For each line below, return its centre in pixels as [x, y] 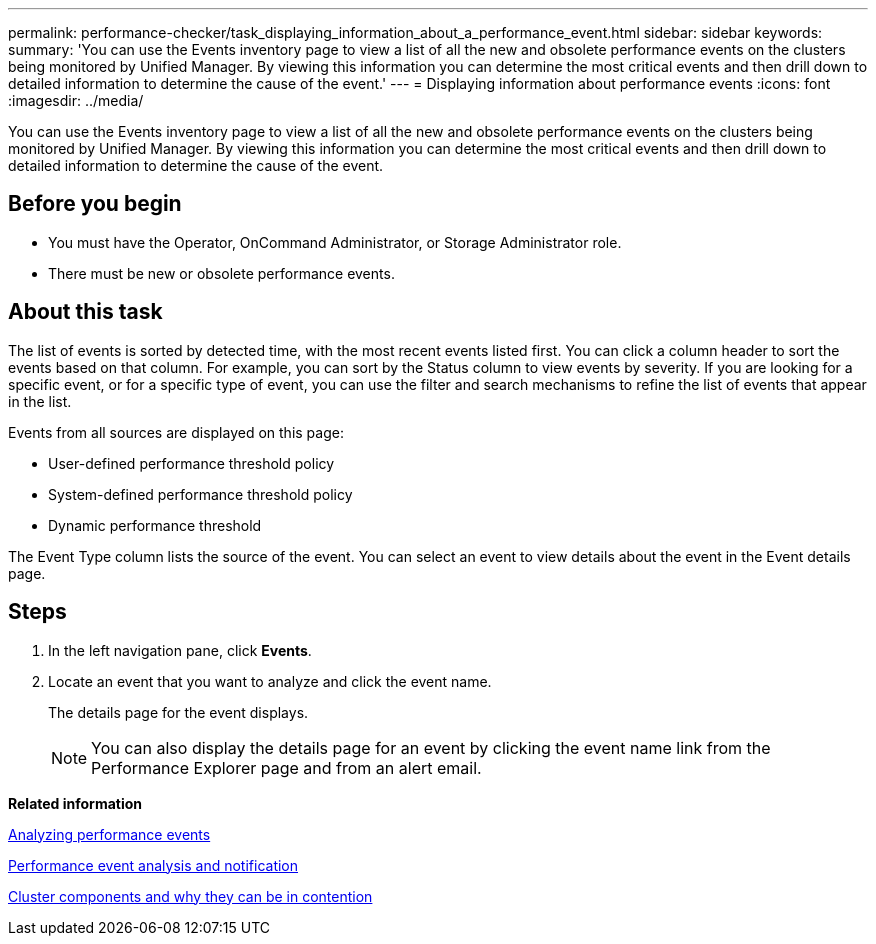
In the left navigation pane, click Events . [180, 650]
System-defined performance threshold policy [200, 494]
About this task [85, 312]
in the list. [40, 401]
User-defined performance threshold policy [191, 463]
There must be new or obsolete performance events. [221, 273]
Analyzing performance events [109, 834]
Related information [75, 803]
